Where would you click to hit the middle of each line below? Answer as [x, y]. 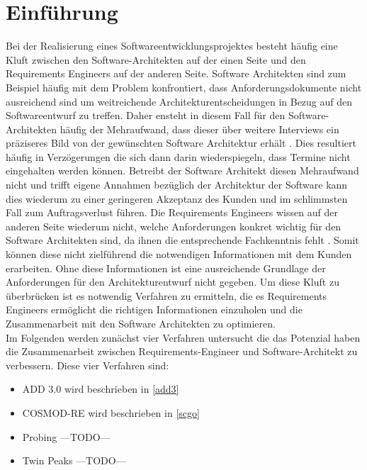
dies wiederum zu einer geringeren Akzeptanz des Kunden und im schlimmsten [177, 198]
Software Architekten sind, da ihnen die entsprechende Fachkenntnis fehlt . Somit [182, 240]
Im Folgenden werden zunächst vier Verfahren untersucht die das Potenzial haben [183, 337]
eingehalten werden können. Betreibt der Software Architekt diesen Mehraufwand [182, 170]
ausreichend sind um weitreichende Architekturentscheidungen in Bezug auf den [179, 101]
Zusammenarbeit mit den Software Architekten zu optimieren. [141, 323]
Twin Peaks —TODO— [74, 460]
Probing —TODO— [66, 436]
